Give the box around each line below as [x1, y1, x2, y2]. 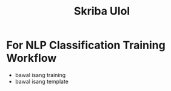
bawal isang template [15, 78, 69, 85]
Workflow [6, 52, 57, 65]
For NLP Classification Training [6, 38, 166, 52]
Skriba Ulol [73, 4, 130, 18]
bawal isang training [15, 71, 66, 78]
